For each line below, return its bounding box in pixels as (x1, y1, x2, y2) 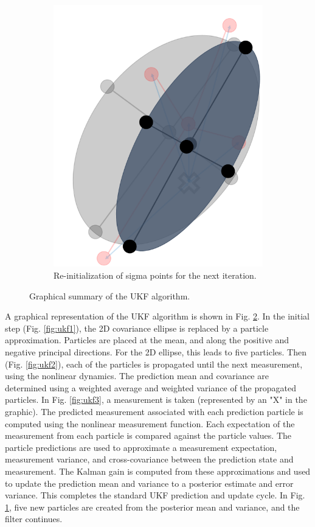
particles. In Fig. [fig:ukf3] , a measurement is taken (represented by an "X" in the (5, 393, 307, 406)
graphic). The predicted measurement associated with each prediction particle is (5, 405, 303, 417)
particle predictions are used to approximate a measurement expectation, (5, 441, 277, 453)
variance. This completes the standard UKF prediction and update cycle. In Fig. (5, 489, 305, 501)
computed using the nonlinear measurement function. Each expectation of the (5, 417, 295, 430)
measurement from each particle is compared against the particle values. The (5, 429, 292, 442)
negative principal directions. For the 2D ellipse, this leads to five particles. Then (5, 346, 306, 358)
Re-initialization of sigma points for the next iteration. (54, 269, 257, 282)
